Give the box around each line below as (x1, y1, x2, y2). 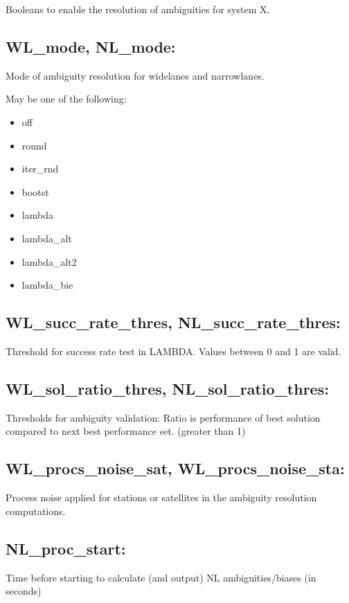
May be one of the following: (6, 91, 127, 106)
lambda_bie (21, 278, 73, 292)
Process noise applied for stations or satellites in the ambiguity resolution (6, 490, 317, 505)
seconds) (6, 584, 42, 598)
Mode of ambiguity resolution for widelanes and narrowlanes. (6, 68, 265, 82)
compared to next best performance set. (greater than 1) (6, 424, 246, 438)
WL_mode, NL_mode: (6, 35, 176, 57)
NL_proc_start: (6, 537, 126, 559)
